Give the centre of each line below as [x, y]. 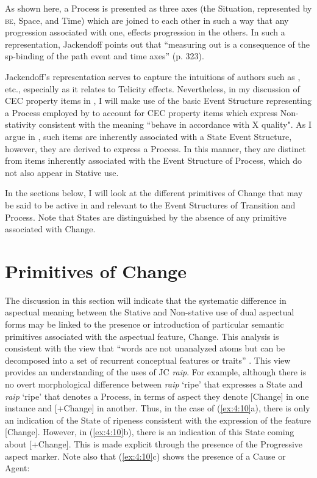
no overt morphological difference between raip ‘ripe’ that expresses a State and [154, 384]
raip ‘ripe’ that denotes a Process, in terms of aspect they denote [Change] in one [157, 396]
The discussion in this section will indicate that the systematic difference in [146, 300]
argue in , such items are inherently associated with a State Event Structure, [148, 136]
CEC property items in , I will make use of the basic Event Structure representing [158, 101]
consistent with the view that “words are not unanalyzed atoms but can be [145, 348]
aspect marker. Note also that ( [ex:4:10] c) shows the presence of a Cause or [145, 456]
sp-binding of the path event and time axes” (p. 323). [105, 56]
